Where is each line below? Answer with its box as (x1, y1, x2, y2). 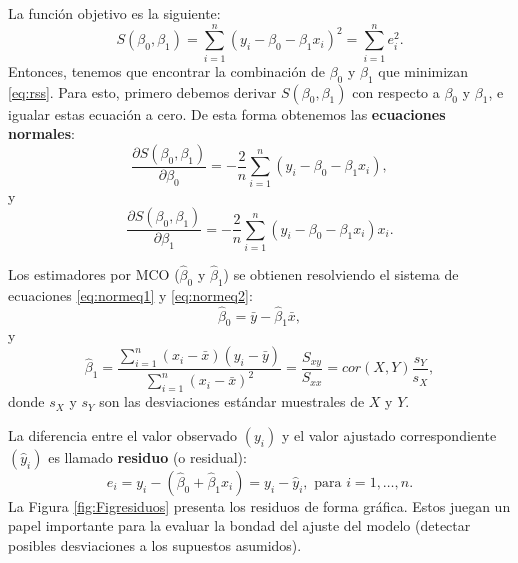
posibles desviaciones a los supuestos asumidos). (8, 535, 302, 555)
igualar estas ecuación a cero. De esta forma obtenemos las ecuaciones (8, 103, 446, 124)
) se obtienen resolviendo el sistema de (223, 264, 459, 285)
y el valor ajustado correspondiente (281, 424, 497, 445)
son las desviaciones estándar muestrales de (99, 391, 365, 412)
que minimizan (378, 60, 469, 81)
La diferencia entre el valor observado (8, 424, 238, 445)
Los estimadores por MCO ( (8, 264, 180, 285)
